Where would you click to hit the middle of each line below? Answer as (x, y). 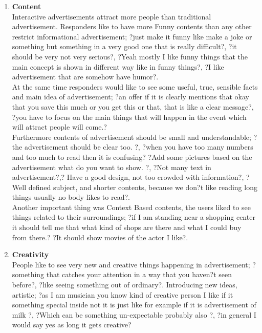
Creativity (30, 254)
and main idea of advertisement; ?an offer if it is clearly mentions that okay (130, 97)
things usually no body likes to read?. (71, 197)
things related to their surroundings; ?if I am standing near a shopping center (134, 217)
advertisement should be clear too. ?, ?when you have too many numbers (139, 147)
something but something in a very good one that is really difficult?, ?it (124, 46)
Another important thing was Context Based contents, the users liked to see (132, 207)
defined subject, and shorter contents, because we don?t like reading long (143, 187)
